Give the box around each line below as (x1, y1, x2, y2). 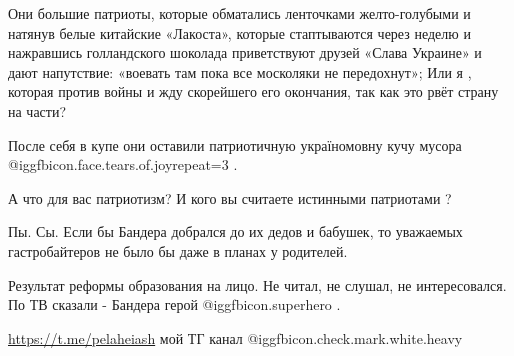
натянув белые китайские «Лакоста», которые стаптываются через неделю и (8, 22, 471, 43)
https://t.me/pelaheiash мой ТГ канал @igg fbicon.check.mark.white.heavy (8, 327, 463, 348)
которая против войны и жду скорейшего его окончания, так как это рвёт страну (8, 81, 499, 102)
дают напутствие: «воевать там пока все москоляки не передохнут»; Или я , (8, 61, 472, 82)
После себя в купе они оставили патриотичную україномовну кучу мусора (8, 134, 462, 155)
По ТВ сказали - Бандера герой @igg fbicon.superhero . (8, 294, 341, 315)
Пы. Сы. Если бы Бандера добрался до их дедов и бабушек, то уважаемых (8, 221, 463, 242)
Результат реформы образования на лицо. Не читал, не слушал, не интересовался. (8, 274, 507, 295)
